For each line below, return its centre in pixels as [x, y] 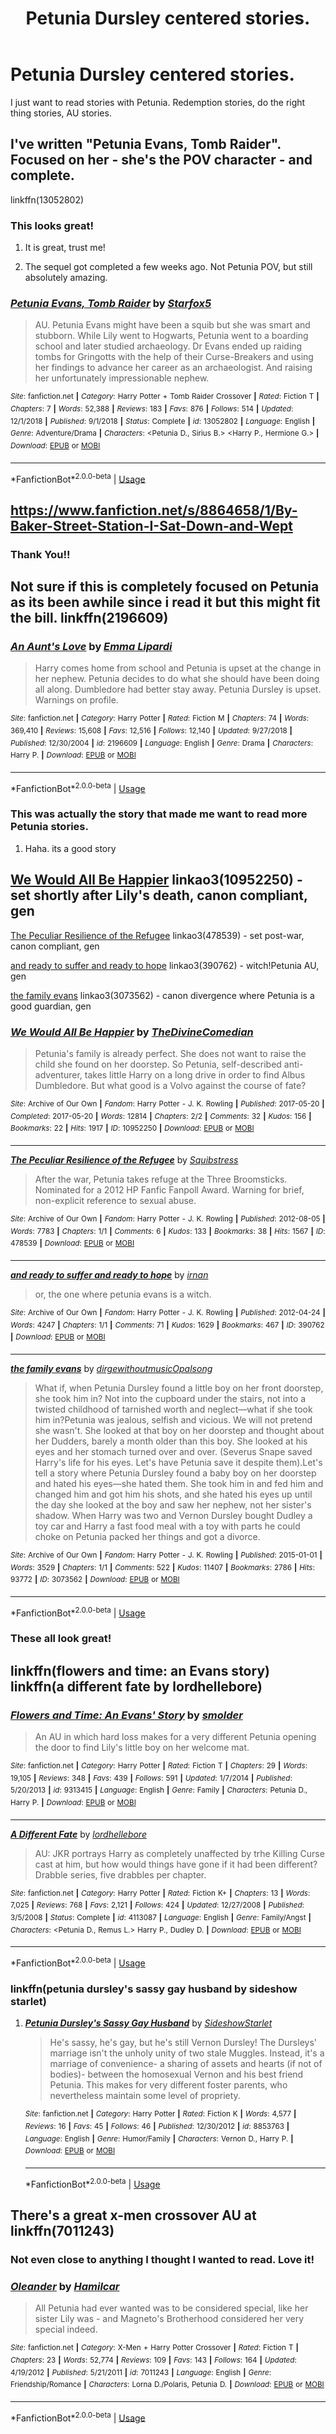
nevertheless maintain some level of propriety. [145, 2096]
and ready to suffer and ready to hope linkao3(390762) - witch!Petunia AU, [165, 965]
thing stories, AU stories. [61, 113]
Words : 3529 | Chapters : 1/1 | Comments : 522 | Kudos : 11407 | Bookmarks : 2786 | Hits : [162, 1567]
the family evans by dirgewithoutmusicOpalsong [111, 1368]
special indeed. [66, 2329]
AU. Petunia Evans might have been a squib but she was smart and [172, 325]
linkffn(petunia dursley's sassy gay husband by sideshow [154, 1989]
